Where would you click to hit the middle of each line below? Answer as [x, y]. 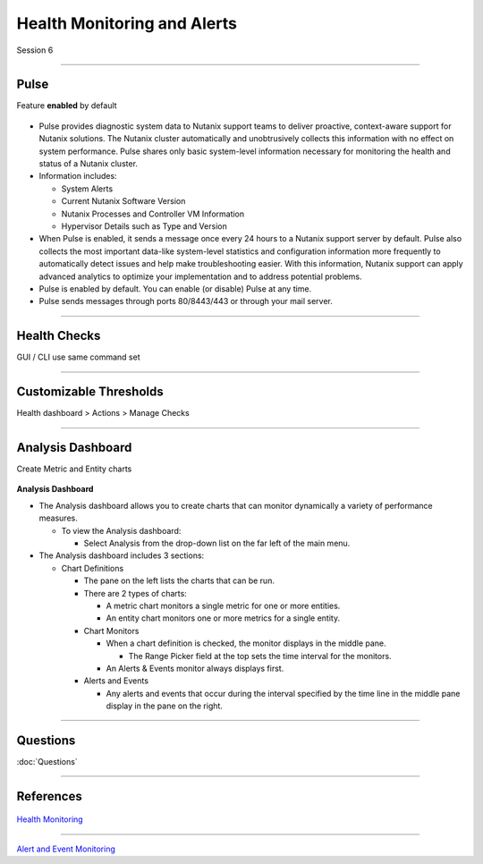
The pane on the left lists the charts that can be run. [179, 580]
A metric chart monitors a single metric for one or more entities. [223, 606]
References [49, 796]
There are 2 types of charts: [135, 593]
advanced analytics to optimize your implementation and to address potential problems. [200, 276]
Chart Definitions [93, 568]
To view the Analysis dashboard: [121, 530]
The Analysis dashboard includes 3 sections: [122, 555]
